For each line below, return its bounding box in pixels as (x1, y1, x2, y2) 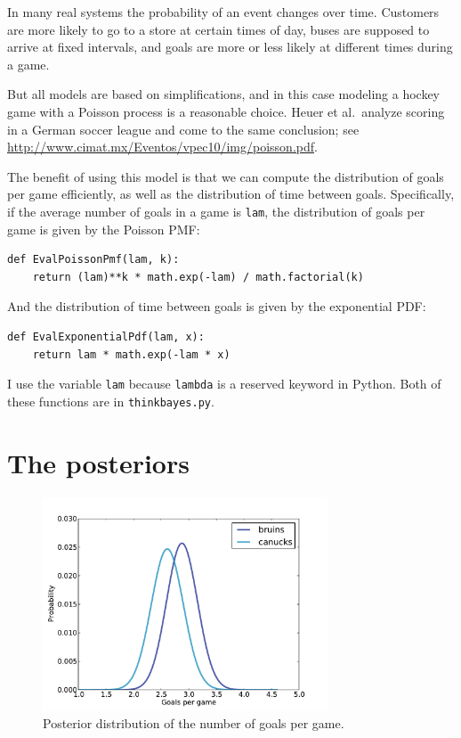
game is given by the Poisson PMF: (7, 219, 200, 238)
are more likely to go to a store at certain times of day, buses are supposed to (7, 20, 430, 38)
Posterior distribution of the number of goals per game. (43, 714, 344, 733)
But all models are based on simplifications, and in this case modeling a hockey (7, 85, 441, 103)
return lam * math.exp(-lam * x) (32, 348, 230, 361)
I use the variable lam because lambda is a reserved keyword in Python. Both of (7, 374, 441, 393)
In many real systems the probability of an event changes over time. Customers (7, 3, 440, 20)
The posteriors (7, 444, 190, 480)
